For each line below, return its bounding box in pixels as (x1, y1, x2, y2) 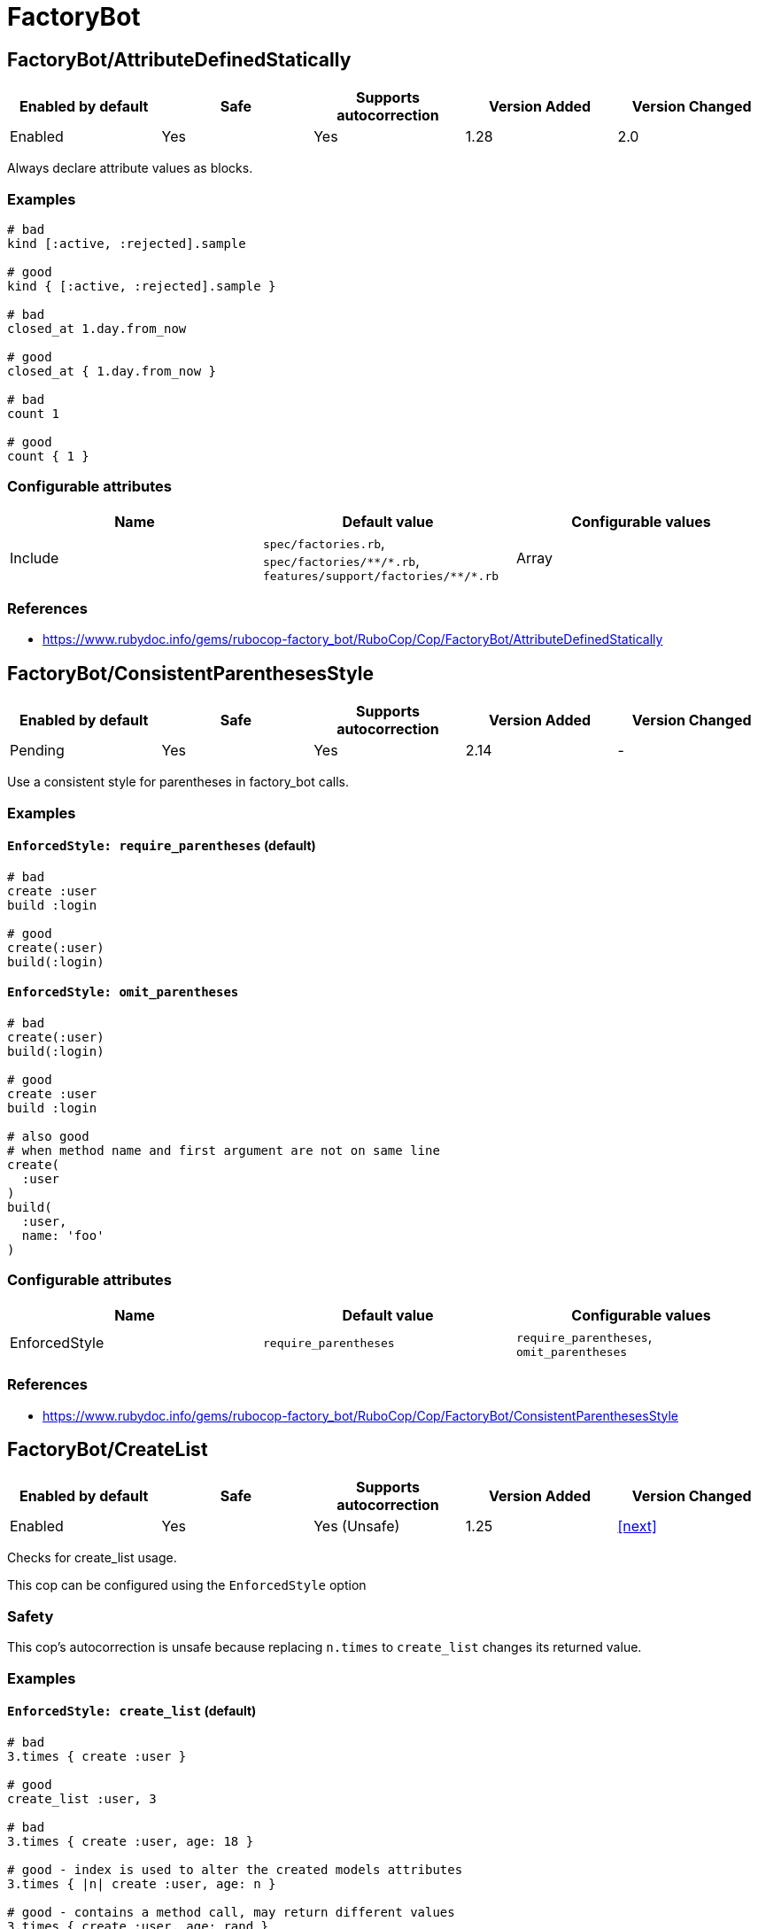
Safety (7, 1607, 54, 1625)
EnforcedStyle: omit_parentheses (7, 985, 239, 1000)
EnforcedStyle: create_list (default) (7, 1703, 257, 1719)
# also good (7, 1129, 89, 1144)
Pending (10, 741, 65, 760)
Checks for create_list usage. (7, 1550, 177, 1566)
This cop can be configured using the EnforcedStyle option (7, 1577, 367, 1593)
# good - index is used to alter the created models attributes (7, 1862, 463, 1877)
